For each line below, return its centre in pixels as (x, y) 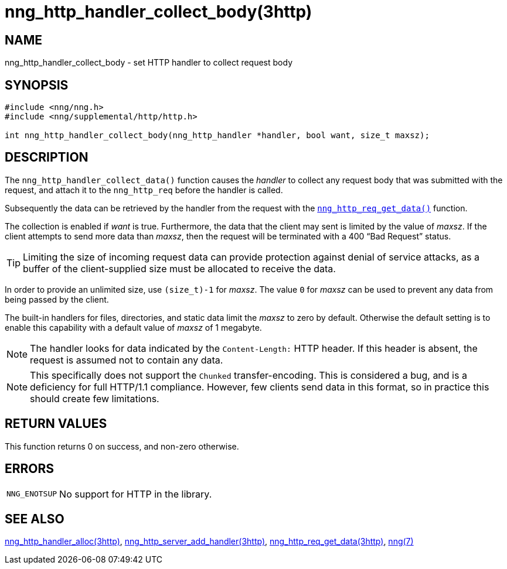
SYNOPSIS (37, 85)
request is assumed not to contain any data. (127, 360)
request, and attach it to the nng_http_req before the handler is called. (144, 190)
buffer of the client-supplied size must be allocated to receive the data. (179, 268)
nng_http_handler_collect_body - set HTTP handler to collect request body (149, 63)
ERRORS (30, 469)
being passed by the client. (57, 299)
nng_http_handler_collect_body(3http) (159, 12)
